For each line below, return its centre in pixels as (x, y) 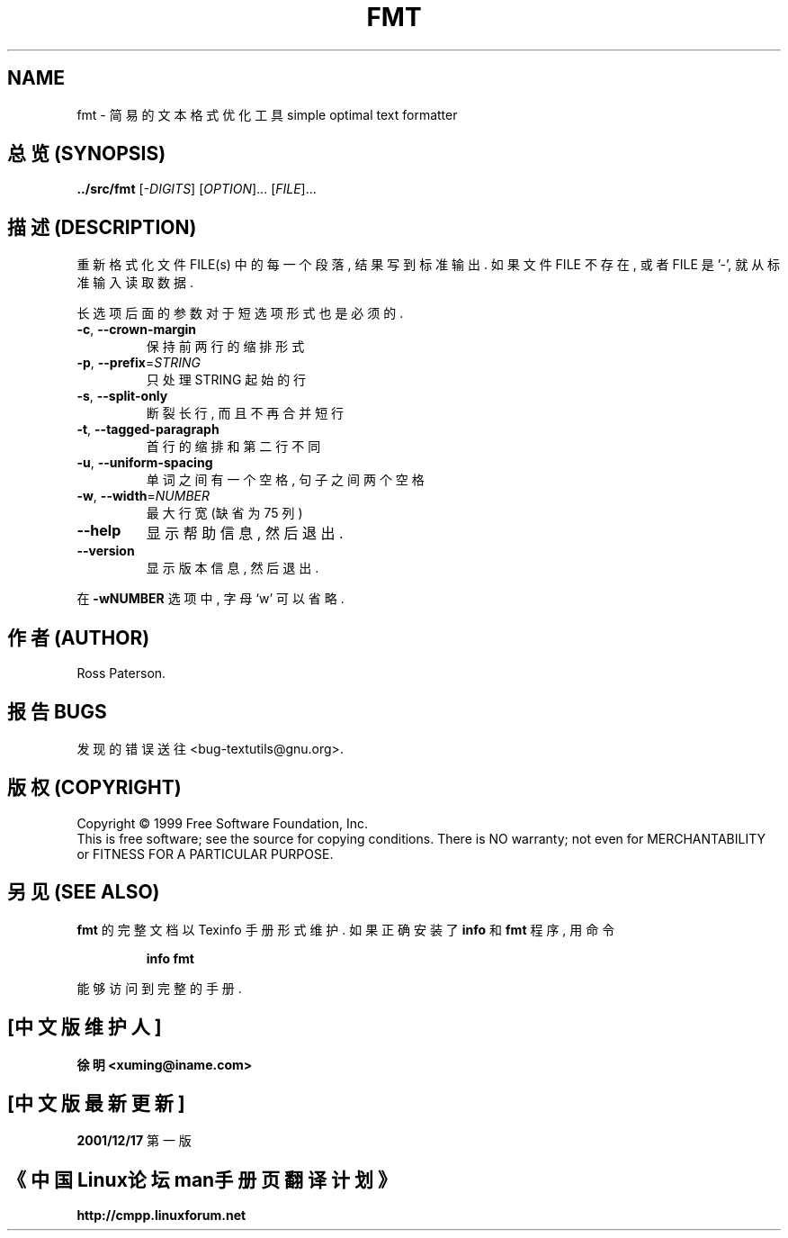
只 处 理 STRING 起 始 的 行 (226, 380)
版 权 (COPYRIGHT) (94, 788)
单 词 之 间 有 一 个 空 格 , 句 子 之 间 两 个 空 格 (285, 480)
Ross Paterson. (121, 673)
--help (99, 531)
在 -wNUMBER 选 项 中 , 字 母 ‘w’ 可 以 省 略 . (210, 599)
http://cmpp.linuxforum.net (161, 1215)
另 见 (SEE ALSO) (84, 892)
